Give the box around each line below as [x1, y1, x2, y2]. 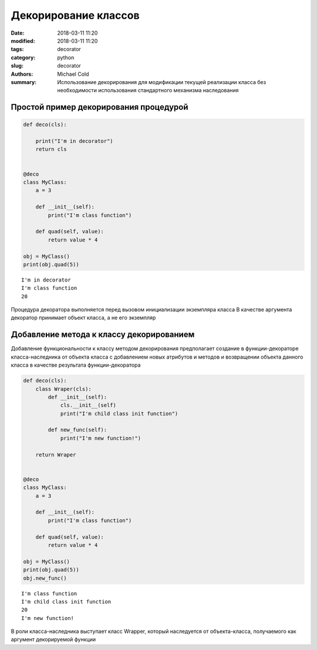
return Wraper [35, 451, 76, 458]
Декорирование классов [11, 9, 140, 22]
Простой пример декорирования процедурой [11, 102, 188, 112]
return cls [35, 146, 67, 153]
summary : [11, 78, 37, 85]
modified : [11, 37, 35, 44]
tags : [11, 46, 24, 53]
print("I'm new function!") [60, 435, 141, 441]
